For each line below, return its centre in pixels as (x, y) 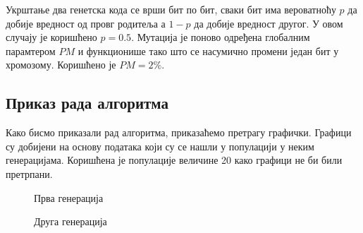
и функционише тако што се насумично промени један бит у (208, 50)
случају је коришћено (51, 37)
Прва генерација (69, 197)
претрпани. (29, 173)
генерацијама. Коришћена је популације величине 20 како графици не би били (174, 160)
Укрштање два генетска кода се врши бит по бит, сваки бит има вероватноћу (171, 9)
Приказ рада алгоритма (87, 103)
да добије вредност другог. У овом (269, 23)
